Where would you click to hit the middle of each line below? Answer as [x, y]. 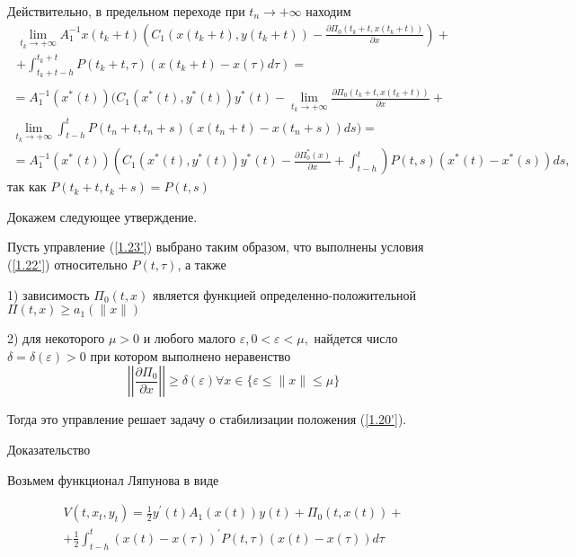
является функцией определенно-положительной [285, 294]
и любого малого [189, 338]
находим [328, 11]
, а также [202, 265]
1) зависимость [49, 294]
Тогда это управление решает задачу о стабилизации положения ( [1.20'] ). [207, 419]
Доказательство [49, 449]
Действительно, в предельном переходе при [126, 11]
